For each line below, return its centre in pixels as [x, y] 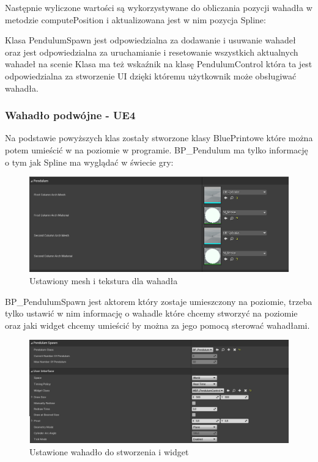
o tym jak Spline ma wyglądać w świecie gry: [89, 162]
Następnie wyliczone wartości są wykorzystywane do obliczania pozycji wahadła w [159, 7]
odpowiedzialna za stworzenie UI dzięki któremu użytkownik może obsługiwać [151, 75]
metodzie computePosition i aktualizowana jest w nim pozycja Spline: [135, 19]
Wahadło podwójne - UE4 [70, 115]
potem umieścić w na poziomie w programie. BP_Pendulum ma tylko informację [157, 149]
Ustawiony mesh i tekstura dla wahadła [104, 281]
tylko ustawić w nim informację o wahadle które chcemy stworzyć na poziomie [151, 313]
